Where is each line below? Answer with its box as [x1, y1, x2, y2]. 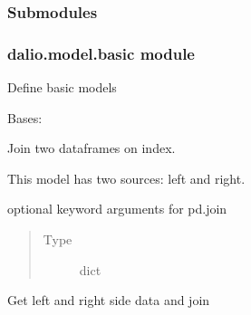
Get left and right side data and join [7, 291, 210, 310]
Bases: [7, 108, 43, 127]
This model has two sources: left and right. [7, 168, 246, 187]
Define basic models [7, 78, 117, 97]
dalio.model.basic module [7, 42, 195, 64]
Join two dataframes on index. [7, 138, 176, 157]
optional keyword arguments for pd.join [7, 199, 227, 218]
